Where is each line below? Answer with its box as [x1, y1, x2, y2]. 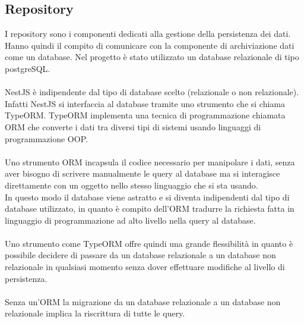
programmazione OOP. [5, 132, 88, 145]
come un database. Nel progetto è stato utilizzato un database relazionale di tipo [5, 51, 299, 63]
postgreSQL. [5, 62, 50, 74]
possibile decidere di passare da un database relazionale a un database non [5, 249, 276, 261]
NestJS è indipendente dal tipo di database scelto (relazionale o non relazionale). [5, 86, 299, 98]
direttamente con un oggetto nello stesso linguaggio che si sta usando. [5, 178, 258, 191]
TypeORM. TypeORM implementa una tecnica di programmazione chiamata [5, 109, 286, 121]
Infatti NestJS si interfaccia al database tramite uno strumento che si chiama [5, 97, 285, 109]
